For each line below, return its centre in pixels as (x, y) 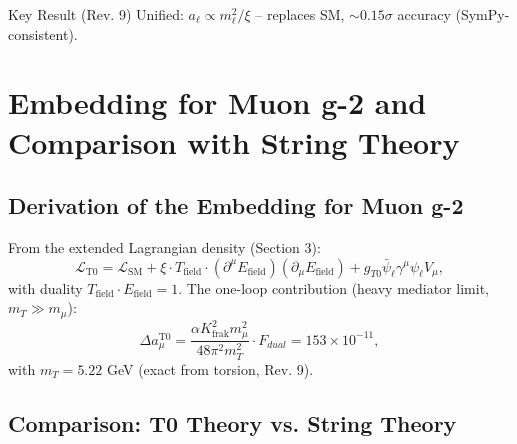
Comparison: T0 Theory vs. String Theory (232, 422)
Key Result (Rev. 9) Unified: (96, 14)
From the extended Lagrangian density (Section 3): (164, 246)
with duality (45, 287)
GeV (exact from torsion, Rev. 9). (210, 368)
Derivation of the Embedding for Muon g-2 (236, 205)
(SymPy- (482, 14)
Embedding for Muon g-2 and (217, 102)
